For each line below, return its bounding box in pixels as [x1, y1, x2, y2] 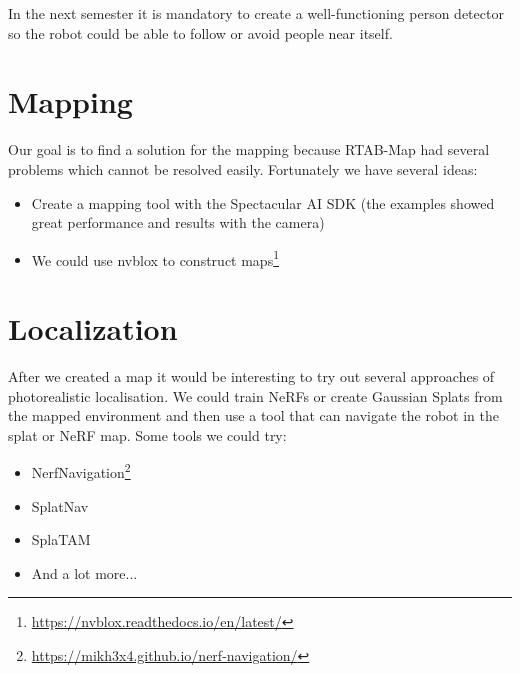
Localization [8, 308, 178, 349]
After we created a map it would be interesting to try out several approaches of [8, 366, 495, 387]
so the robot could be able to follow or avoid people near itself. [8, 22, 393, 43]
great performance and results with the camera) [31, 212, 325, 233]
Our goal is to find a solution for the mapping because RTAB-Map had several [8, 139, 490, 160]
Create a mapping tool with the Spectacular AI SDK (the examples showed [31, 192, 495, 213]
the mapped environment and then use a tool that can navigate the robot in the [8, 405, 499, 426]
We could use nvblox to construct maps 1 [31, 246, 280, 270]
